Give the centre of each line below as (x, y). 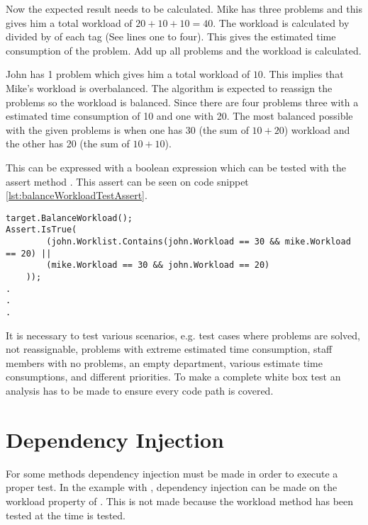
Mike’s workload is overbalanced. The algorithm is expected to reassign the (169, 87)
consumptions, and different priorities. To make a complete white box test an (173, 377)
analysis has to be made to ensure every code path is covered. (140, 390)
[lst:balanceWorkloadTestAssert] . (77, 195)
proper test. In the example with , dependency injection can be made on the (172, 487)
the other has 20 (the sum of (68, 143)
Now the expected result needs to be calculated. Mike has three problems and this (184, 9)
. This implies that (303, 74)
